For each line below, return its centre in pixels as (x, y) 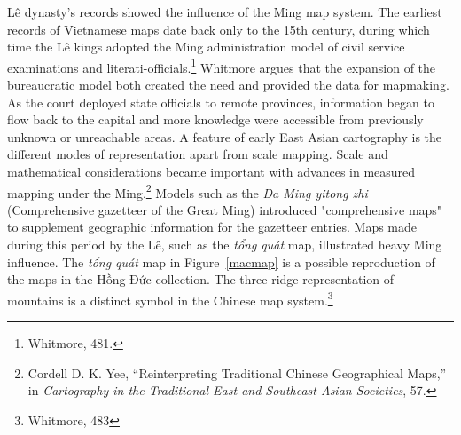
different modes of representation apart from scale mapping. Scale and (198, 154)
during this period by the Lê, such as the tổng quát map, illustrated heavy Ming (225, 245)
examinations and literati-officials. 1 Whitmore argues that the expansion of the (222, 66)
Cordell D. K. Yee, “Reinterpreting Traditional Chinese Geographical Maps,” (237, 372)
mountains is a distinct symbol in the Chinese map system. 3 (170, 298)
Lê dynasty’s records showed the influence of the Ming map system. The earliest (225, 12)
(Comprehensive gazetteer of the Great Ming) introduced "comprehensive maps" (225, 209)
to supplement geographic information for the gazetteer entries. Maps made (212, 227)
